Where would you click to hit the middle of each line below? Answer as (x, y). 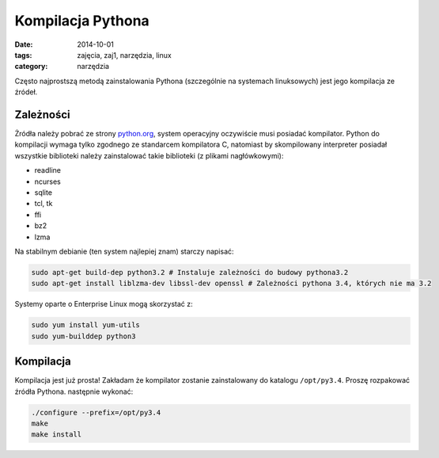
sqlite (44, 192)
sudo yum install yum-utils (85, 325)
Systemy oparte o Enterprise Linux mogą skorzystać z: (104, 304)
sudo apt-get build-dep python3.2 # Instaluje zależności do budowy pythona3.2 (190, 272)
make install (57, 435)
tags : (23, 55)
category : (31, 67)
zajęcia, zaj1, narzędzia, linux (124, 55)
